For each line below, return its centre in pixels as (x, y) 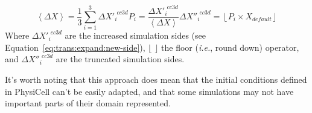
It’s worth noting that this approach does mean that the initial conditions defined (156, 79)
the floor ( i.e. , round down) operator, (230, 47)
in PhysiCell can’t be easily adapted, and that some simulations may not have (149, 91)
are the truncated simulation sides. (120, 59)
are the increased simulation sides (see (135, 35)
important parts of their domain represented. (88, 103)
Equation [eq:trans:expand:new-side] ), (75, 47)
